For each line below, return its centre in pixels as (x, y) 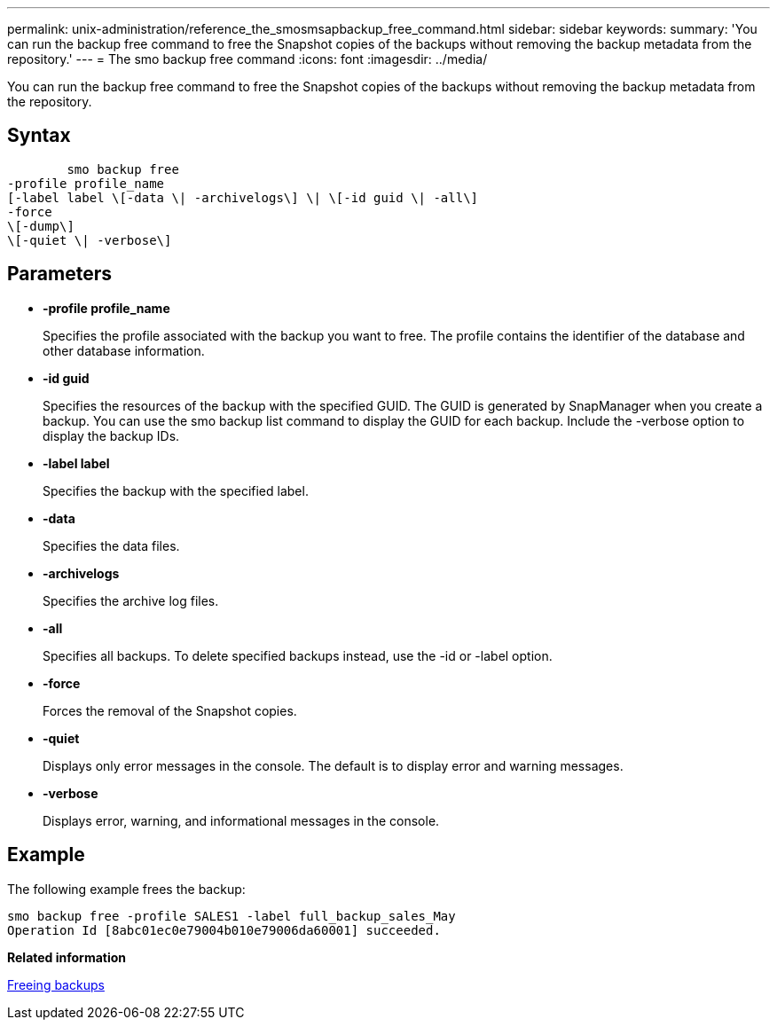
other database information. (124, 350)
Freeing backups (56, 984)
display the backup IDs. (111, 435)
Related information (67, 957)
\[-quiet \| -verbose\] (90, 240)
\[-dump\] (41, 226)
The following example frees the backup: (126, 889)
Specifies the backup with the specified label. (176, 490)
